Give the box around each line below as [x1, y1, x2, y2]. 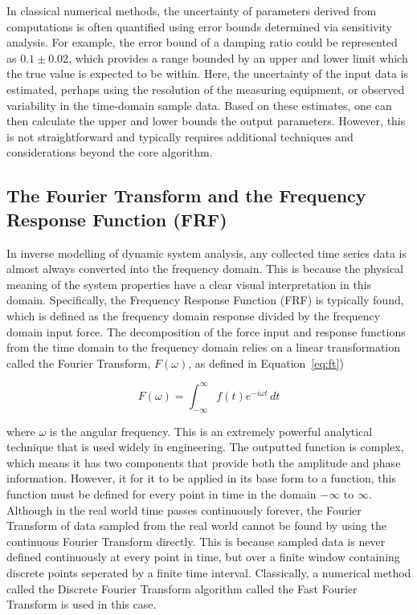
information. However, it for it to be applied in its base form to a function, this [6, 470, 396, 487]
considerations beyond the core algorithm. [6, 144, 213, 161]
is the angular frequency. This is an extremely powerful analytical [49, 422, 373, 439]
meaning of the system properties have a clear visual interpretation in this [6, 275, 372, 292]
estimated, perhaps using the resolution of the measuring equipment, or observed [6, 80, 405, 97]
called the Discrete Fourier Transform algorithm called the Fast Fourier [6, 580, 358, 597]
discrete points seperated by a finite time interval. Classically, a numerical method [6, 564, 411, 580]
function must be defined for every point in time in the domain [6, 485, 317, 502]
